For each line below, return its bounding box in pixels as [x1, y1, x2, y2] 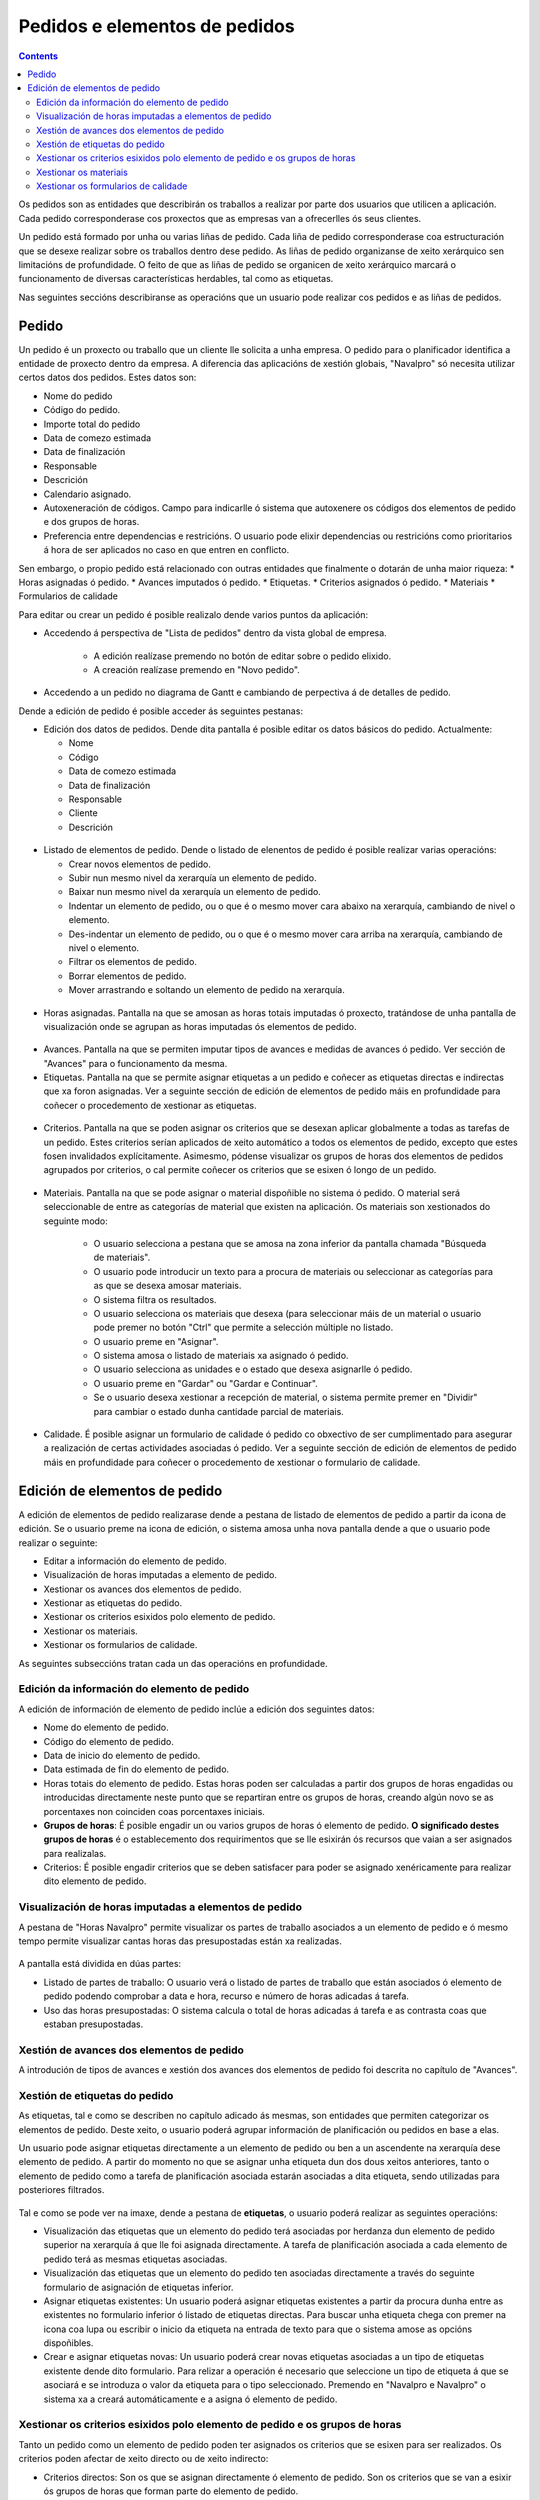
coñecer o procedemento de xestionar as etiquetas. [43, 1099, 257, 1111]
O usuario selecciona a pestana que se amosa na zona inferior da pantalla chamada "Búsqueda [93, 1237, 487, 1249]
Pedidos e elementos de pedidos [18, 15, 295, 37]
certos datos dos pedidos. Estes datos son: [18, 371, 197, 384]
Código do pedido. [43, 404, 121, 416]
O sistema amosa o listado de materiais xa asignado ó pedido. [93, 1350, 349, 1362]
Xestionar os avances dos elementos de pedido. [43, 1583, 242, 1595]
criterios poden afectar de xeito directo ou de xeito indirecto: [18, 2453, 269, 2465]
